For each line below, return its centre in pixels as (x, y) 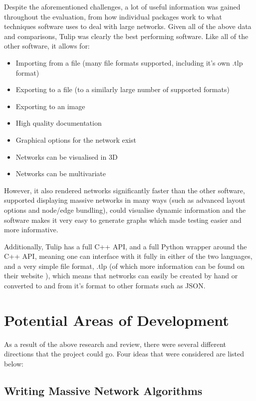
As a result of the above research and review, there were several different (115, 344)
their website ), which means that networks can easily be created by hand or (121, 276)
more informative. (31, 230)
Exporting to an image (50, 106)
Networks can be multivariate (61, 173)
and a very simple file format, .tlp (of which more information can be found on (125, 266)
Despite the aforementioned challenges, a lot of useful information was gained (122, 7)
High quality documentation (59, 123)
